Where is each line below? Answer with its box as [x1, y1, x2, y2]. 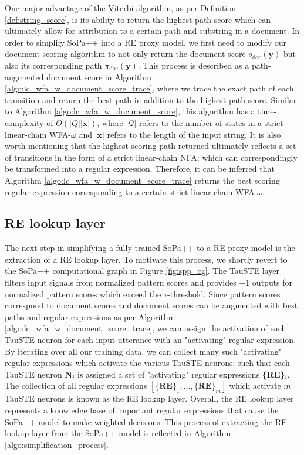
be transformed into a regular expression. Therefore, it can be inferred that [5, 162, 275, 175]
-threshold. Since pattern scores [167, 287, 281, 300]
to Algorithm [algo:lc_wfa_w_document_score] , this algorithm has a [5, 105, 255, 117]
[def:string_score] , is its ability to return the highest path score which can [5, 13, 271, 25]
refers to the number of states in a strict [139, 116, 283, 128]
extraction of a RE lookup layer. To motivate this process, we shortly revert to [5, 253, 288, 265]
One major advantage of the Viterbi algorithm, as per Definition [5, 2, 237, 13]
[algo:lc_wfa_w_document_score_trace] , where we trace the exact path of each [5, 82, 294, 94]
